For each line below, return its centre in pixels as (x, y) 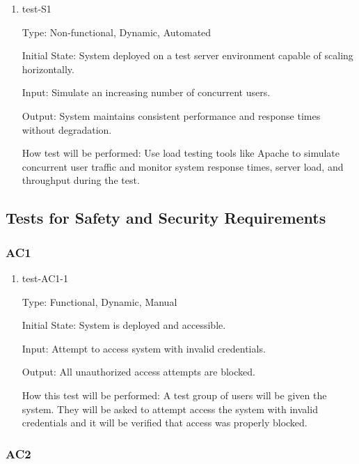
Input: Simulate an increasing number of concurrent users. (146, 92)
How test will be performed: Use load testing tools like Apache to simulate (181, 153)
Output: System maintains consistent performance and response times (171, 115)
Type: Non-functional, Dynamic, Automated (117, 32)
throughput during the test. (81, 180)
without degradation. (67, 129)
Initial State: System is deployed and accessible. (124, 325)
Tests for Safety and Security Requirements (166, 218)
